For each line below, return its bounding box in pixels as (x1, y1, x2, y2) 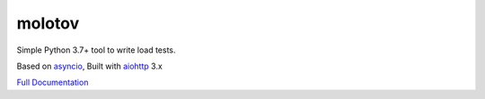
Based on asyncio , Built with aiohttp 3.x (16, 61, 163, 71)
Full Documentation (16, 77, 89, 88)
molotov (16, 13, 80, 33)
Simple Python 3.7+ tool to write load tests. (16, 45, 176, 55)
